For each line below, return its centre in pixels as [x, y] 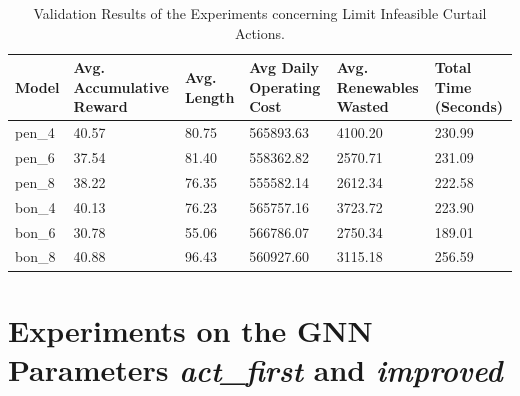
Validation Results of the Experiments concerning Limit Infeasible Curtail [260, 13]
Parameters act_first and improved [255, 369]
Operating [285, 86]
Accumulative [121, 86]
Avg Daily [284, 67]
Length [210, 96]
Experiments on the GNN [190, 329]
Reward [100, 106]
